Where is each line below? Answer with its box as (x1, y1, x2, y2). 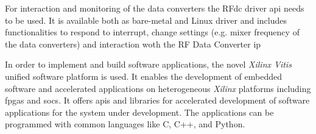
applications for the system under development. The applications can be (5, 105, 274, 118)
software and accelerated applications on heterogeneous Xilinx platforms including (5, 82, 311, 94)
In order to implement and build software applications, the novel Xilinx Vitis (5, 58, 292, 71)
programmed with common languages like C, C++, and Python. (5, 118, 245, 130)
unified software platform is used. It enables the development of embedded (5, 69, 282, 82)
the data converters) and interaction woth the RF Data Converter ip (5, 37, 261, 50)
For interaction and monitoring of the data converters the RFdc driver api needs (5, 2, 304, 14)
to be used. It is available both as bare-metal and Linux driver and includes (5, 13, 287, 26)
